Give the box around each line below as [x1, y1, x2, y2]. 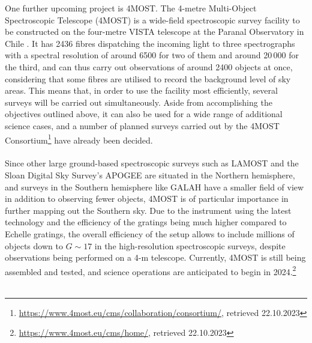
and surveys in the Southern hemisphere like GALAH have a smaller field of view [5, 180, 304, 193]
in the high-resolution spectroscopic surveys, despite [94, 239, 286, 252]
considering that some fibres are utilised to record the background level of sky [5, 72, 291, 85]
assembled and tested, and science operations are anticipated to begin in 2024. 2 [5, 263, 296, 278]
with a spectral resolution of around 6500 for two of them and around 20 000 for [5, 49, 299, 61]
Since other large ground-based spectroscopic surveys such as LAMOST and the [5, 157, 299, 169]
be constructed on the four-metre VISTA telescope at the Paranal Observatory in [5, 25, 304, 38]
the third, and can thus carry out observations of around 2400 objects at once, [5, 60, 293, 73]
